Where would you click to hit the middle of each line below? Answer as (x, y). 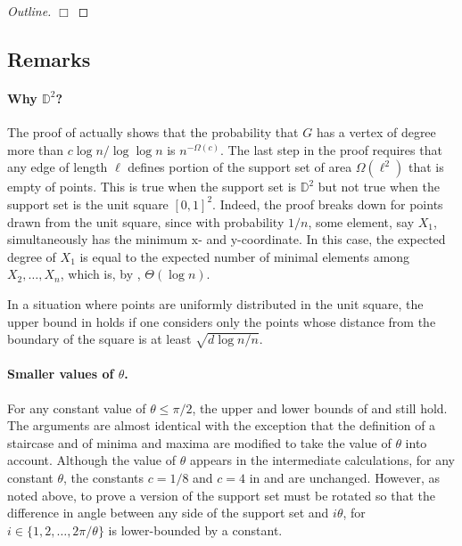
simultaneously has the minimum (98, 239)
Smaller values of (61, 374)
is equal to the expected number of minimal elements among (245, 256)
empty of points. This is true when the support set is (152, 187)
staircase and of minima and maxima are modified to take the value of (199, 442)
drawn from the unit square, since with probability (146, 221)
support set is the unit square (88, 204)
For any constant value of (77, 407)
